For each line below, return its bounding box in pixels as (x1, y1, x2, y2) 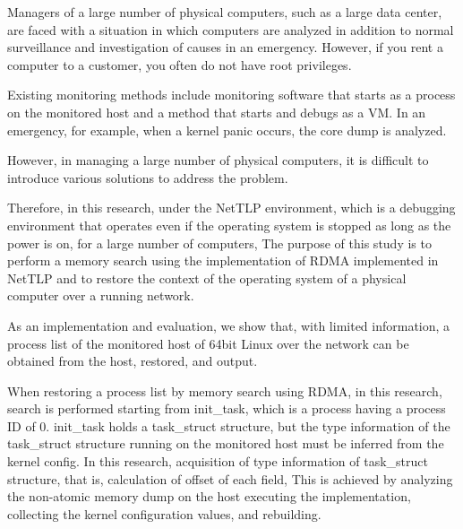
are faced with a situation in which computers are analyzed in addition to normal (7, 20, 454, 39)
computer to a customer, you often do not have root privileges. (7, 55, 352, 74)
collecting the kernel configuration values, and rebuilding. (7, 504, 322, 523)
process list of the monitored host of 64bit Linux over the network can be (7, 334, 409, 352)
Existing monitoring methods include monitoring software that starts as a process (7, 85, 456, 104)
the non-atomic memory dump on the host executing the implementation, (7, 487, 411, 506)
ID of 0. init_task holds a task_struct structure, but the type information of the (7, 416, 450, 435)
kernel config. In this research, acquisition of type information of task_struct (7, 452, 428, 471)
